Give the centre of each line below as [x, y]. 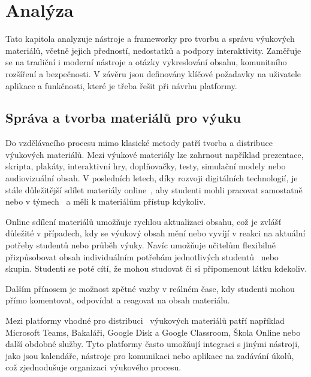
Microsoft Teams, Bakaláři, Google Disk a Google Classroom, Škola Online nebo [153, 332]
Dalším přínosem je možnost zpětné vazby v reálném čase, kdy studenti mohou [150, 288]
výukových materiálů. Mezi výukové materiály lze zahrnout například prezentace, [155, 154]
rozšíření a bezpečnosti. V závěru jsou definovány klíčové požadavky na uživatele [153, 73]
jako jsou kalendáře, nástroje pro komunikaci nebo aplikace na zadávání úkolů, [150, 355]
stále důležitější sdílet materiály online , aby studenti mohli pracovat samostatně [154, 189]
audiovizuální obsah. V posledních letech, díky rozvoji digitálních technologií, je [152, 178]
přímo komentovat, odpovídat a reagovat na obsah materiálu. [118, 300]
